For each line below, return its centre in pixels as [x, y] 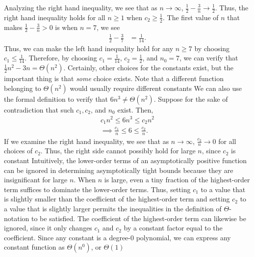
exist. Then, [135, 109]
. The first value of [190, 17]
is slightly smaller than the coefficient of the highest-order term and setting [117, 199]
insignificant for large [36, 180]
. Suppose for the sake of [191, 99]
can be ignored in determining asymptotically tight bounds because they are [119, 170]
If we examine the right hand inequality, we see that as [87, 141]
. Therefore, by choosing [61, 58]
